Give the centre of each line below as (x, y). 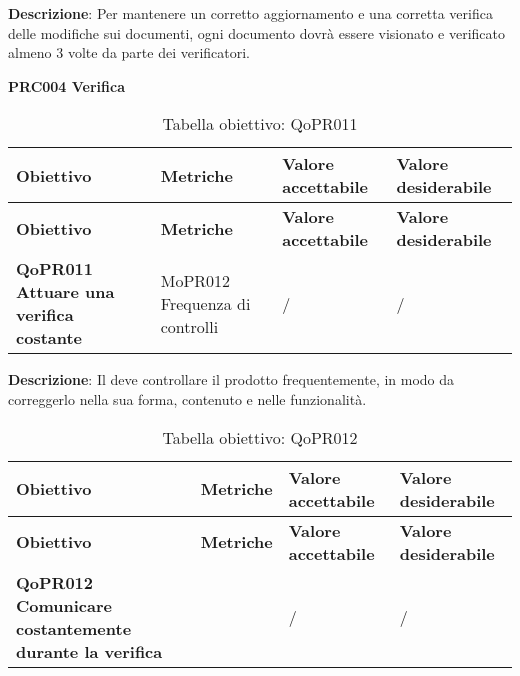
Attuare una (65, 292)
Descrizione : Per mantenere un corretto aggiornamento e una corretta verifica (250, 13)
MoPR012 (195, 280)
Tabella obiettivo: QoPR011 (260, 124)
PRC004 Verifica (67, 85)
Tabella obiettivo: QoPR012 (260, 437)
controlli (189, 326)
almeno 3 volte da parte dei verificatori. (129, 52)
